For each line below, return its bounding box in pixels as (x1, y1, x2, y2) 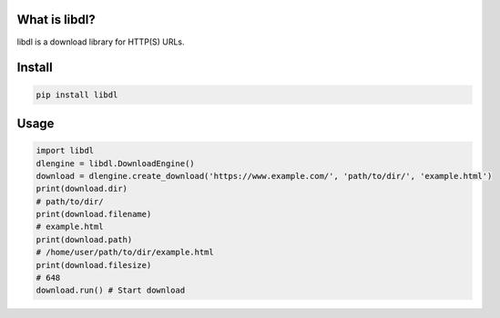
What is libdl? (16, 12, 96, 27)
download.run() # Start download (36, 285, 186, 295)
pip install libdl (36, 89, 118, 100)
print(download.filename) (36, 209, 152, 220)
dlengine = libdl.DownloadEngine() (36, 158, 195, 168)
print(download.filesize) (36, 260, 152, 270)
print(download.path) (36, 234, 133, 244)
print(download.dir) (36, 184, 128, 194)
